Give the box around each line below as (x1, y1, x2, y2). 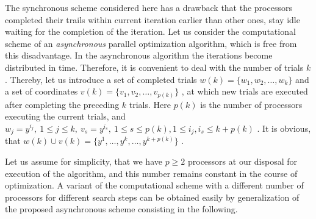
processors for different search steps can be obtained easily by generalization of (5, 190, 300, 203)
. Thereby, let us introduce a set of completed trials (5, 73, 197, 85)
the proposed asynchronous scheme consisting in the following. (5, 203, 238, 215)
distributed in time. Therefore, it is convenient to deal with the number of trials (5, 60, 304, 73)
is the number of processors (200, 98, 303, 110)
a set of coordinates (5, 85, 78, 98)
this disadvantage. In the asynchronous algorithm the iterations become (5, 49, 273, 62)
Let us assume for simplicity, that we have (5, 154, 162, 167)
